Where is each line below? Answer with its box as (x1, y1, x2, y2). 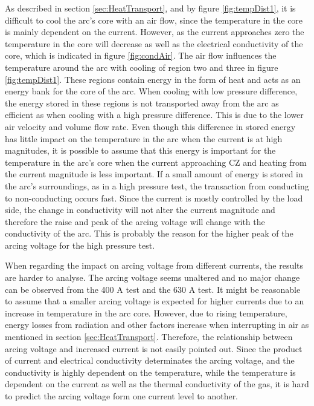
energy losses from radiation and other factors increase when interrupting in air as (5, 318, 309, 331)
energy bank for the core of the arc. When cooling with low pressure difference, (5, 85, 298, 97)
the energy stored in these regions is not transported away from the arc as (5, 96, 279, 109)
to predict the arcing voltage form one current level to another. (5, 390, 239, 402)
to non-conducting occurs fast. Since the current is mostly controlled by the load (5, 191, 303, 204)
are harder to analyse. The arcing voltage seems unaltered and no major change (5, 271, 300, 284)
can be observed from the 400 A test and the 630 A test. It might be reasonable (5, 283, 301, 295)
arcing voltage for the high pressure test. (5, 238, 155, 251)
